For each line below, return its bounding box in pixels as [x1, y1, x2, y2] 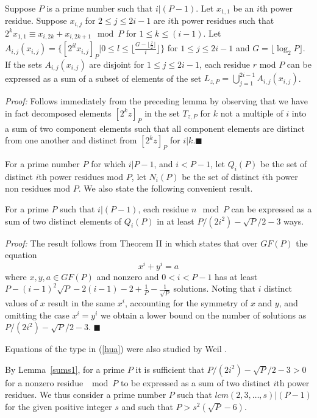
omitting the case [5, 308, 69, 321]
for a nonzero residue [5, 376, 84, 389]
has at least [215, 270, 258, 283]
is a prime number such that [46, 2, 153, 14]
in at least [157, 214, 194, 227]
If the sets [5, 57, 42, 70]
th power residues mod [38, 170, 124, 182]
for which [91, 157, 126, 170]
